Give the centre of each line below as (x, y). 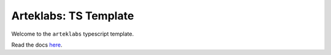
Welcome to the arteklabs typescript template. (73, 34)
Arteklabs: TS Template (73, 16)
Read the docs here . (37, 45)
